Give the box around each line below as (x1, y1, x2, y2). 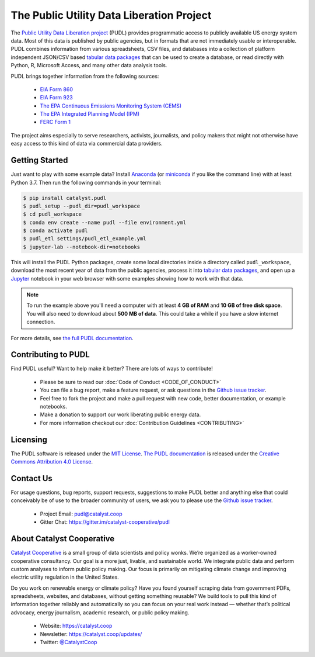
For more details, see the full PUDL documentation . (10, 334, 134, 341)
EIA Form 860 (40, 85, 73, 93)
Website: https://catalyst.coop (40, 623, 113, 630)
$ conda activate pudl (23, 227, 88, 234)
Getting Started (10, 155, 68, 165)
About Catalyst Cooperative (10, 534, 115, 544)
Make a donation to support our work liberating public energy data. (40, 411, 201, 418)
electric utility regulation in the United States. (10, 573, 119, 581)
